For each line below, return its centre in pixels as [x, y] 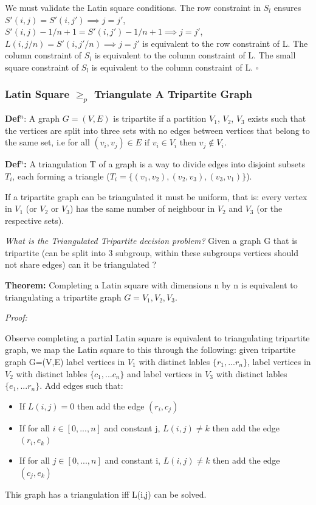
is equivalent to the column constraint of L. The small [195, 55]
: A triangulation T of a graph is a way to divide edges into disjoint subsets [165, 164]
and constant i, [132, 460]
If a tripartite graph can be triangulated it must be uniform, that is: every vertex [156, 196]
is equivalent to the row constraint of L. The [225, 43]
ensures [287, 7]
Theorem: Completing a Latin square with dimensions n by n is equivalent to [151, 285]
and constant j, [132, 427]
